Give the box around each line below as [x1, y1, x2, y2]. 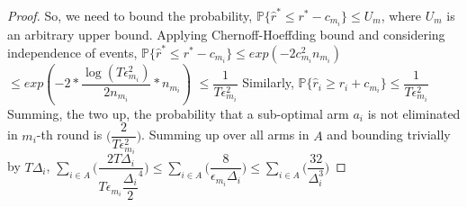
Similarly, [242, 73, 294, 92]
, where [381, 6, 422, 24]
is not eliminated [367, 103, 461, 122]
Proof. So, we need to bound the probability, [7, 6, 253, 24]
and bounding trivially [327, 125, 451, 144]
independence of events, [7, 42, 138, 61]
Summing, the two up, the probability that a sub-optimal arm [7, 103, 349, 122]
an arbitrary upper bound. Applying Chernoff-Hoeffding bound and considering [7, 25, 445, 44]
